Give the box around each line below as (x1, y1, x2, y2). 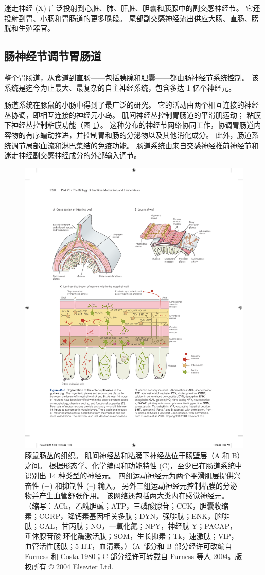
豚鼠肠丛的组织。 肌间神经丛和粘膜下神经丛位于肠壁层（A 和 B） (25, 450, 241, 461)
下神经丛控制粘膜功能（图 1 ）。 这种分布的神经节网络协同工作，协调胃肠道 (4, 119, 254, 130)
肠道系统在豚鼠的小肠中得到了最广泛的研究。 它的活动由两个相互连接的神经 (4, 99, 259, 110)
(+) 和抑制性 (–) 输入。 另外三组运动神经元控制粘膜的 (41, 480, 223, 491)
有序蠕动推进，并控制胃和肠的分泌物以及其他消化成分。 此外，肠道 (25, 129, 252, 140)
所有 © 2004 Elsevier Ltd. (31, 561, 114, 571)
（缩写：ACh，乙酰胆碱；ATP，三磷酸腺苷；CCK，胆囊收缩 (25, 500, 229, 511)
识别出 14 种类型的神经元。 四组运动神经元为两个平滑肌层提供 (25, 470, 234, 481)
